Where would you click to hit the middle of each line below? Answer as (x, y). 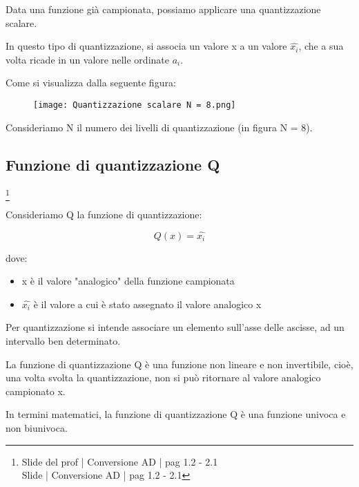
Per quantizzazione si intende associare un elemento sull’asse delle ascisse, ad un (175, 327)
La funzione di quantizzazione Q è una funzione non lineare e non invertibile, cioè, (179, 364)
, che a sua (321, 46)
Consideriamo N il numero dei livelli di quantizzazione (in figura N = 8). (159, 127)
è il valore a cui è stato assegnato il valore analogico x (147, 304)
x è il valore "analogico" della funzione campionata (128, 281)
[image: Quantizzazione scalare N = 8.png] (135, 105)
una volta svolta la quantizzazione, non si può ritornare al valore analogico (163, 378)
